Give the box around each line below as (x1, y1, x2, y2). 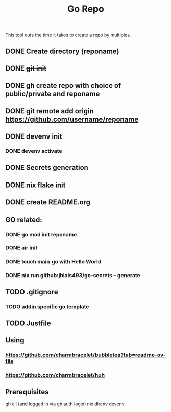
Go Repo (67, 3, 105, 15)
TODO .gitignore (5, 287, 58, 296)
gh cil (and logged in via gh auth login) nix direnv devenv (5, 401, 125, 407)
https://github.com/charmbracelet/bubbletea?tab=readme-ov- (5, 351, 166, 358)
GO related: (5, 215, 42, 224)
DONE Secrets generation (5, 163, 88, 172)
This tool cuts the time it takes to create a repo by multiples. (5, 32, 131, 38)
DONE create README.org (5, 198, 91, 207)
